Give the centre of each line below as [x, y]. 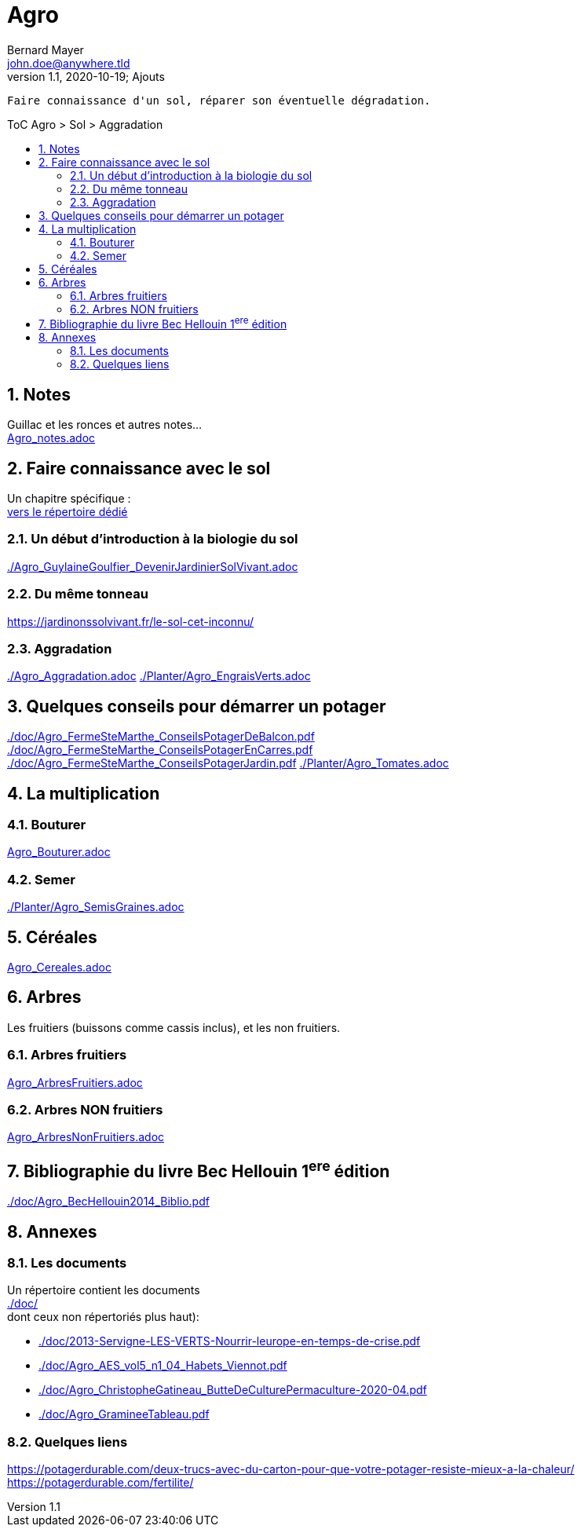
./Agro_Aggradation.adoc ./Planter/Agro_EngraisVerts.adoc [159, 676]
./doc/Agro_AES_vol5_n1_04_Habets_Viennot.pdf [163, 1366]
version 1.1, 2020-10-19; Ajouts [86, 76]
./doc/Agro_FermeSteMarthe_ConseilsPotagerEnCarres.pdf [160, 750]
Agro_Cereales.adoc [59, 967]
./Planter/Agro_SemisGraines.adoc [96, 907]
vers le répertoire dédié [68, 512]
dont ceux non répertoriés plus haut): [103, 1317]
